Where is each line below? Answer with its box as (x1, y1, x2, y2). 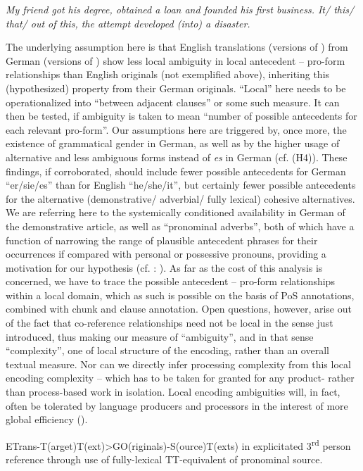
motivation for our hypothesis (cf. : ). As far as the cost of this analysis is (6, 260, 323, 275)
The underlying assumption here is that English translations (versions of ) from (6, 39, 348, 54)
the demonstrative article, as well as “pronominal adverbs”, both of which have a (6, 218, 355, 233)
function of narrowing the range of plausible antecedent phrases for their (6, 232, 318, 247)
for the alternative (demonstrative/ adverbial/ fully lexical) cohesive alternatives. (6, 191, 355, 206)
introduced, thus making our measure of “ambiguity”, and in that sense (6, 329, 314, 344)
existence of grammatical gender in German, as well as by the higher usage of (6, 136, 340, 151)
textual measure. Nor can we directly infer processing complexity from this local (6, 356, 351, 371)
